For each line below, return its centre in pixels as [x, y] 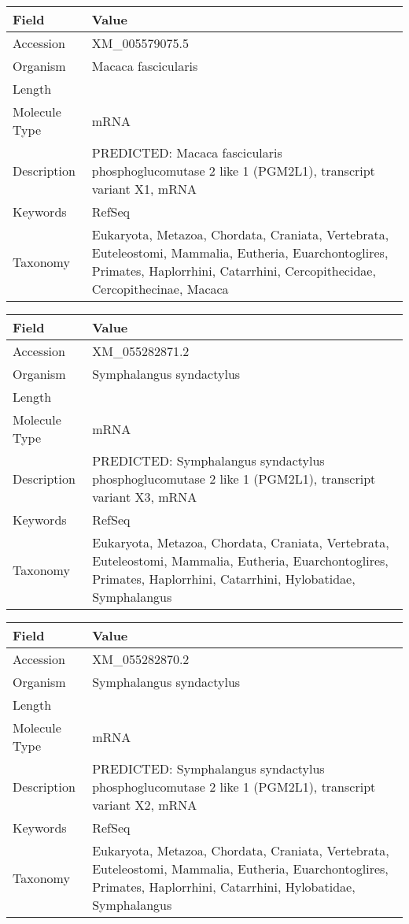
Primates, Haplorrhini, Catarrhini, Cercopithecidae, [234, 271]
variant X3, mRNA [145, 497]
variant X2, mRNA [145, 805]
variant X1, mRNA [144, 189]
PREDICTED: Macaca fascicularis [187, 152]
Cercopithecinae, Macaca [160, 289]
